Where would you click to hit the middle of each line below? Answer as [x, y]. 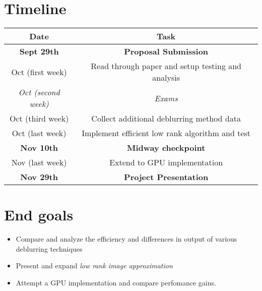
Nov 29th [39, 177]
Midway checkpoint [166, 148]
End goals [39, 215]
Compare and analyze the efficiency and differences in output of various [126, 239]
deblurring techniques [49, 248]
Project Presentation [166, 177]
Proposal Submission [166, 51]
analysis [166, 78]
